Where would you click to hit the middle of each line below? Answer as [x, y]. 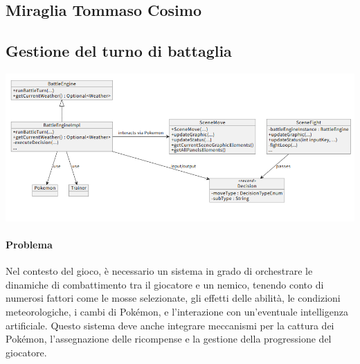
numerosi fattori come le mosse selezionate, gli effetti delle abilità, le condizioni [173, 298]
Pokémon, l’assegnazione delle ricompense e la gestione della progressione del [169, 339]
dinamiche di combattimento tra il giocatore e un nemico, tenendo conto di [165, 284]
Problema [29, 244]
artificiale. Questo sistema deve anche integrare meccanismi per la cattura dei [170, 325]
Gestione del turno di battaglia [119, 51]
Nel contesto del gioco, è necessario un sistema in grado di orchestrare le [159, 271]
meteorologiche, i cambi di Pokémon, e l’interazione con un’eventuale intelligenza [177, 311]
